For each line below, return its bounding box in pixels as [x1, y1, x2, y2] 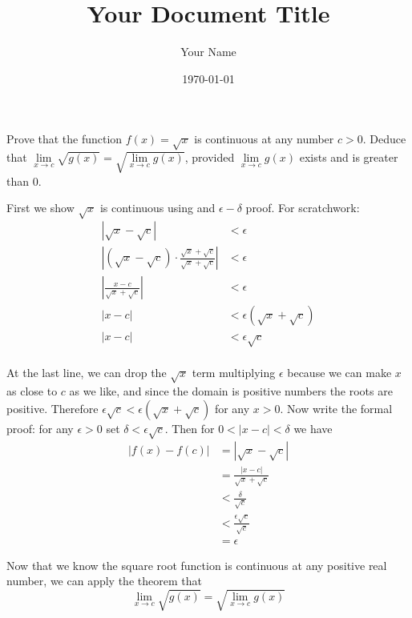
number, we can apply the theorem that [6, 572, 202, 589]
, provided [184, 149, 235, 166]
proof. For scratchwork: [245, 199, 360, 216]
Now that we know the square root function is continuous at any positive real [6, 556, 387, 573]
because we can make [287, 364, 392, 381]
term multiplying [192, 364, 276, 381]
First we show [6, 199, 75, 216]
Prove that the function [6, 130, 123, 147]
